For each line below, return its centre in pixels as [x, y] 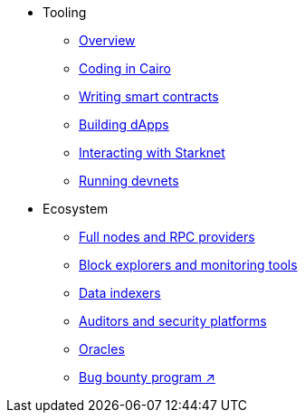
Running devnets [129, 181]
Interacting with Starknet [152, 153]
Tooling [65, 12]
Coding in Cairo [125, 68]
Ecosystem [76, 209]
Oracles [102, 349]
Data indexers [120, 293]
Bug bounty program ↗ [147, 377]
